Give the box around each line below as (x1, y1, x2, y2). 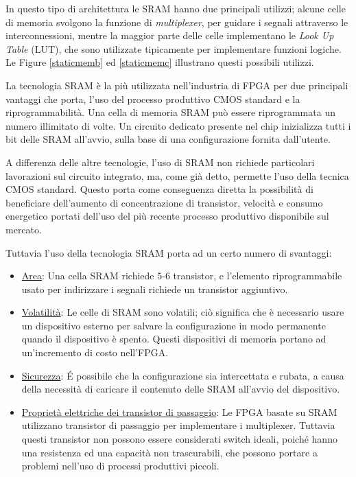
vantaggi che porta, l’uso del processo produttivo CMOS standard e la (5, 91, 300, 106)
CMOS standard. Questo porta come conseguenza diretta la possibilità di (5, 182, 313, 196)
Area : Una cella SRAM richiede (21, 268, 154, 283)
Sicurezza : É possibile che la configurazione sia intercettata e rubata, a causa (21, 368, 344, 382)
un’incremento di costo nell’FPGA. (21, 345, 169, 360)
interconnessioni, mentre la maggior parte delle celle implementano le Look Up (5, 28, 334, 43)
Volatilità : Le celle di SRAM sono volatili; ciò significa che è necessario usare (21, 305, 344, 319)
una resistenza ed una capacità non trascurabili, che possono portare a (21, 445, 318, 459)
